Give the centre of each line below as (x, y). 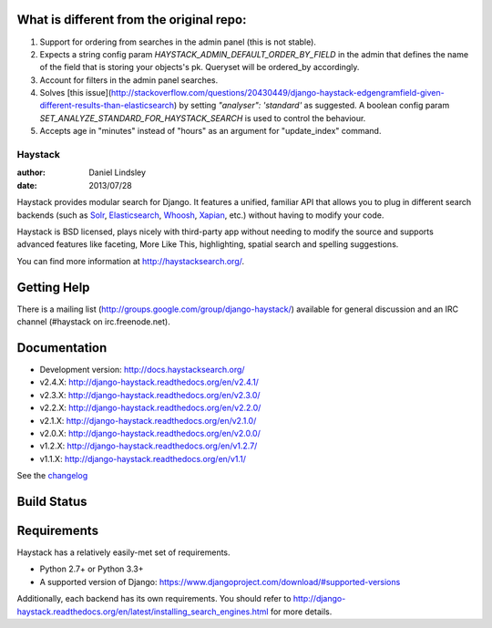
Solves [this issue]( (76, 93)
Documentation (62, 348)
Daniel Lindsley (117, 172)
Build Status (52, 501)
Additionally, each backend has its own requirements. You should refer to (154, 599)
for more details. (301, 612)
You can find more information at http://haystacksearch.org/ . (131, 261)
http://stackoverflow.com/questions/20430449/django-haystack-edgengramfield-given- (278, 93)
